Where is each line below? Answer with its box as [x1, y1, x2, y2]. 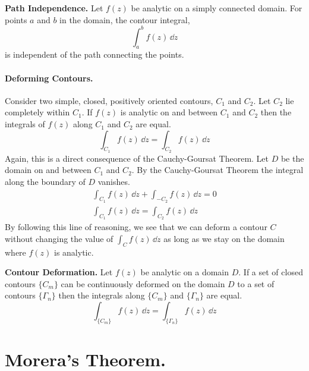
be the [280, 152, 304, 164]
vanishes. [97, 175, 130, 188]
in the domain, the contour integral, [59, 13, 190, 26]
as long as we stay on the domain [163, 232, 285, 244]
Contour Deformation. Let [5, 266, 113, 278]
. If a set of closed [238, 266, 303, 278]
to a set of [237, 277, 275, 290]
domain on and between [5, 164, 92, 176]
